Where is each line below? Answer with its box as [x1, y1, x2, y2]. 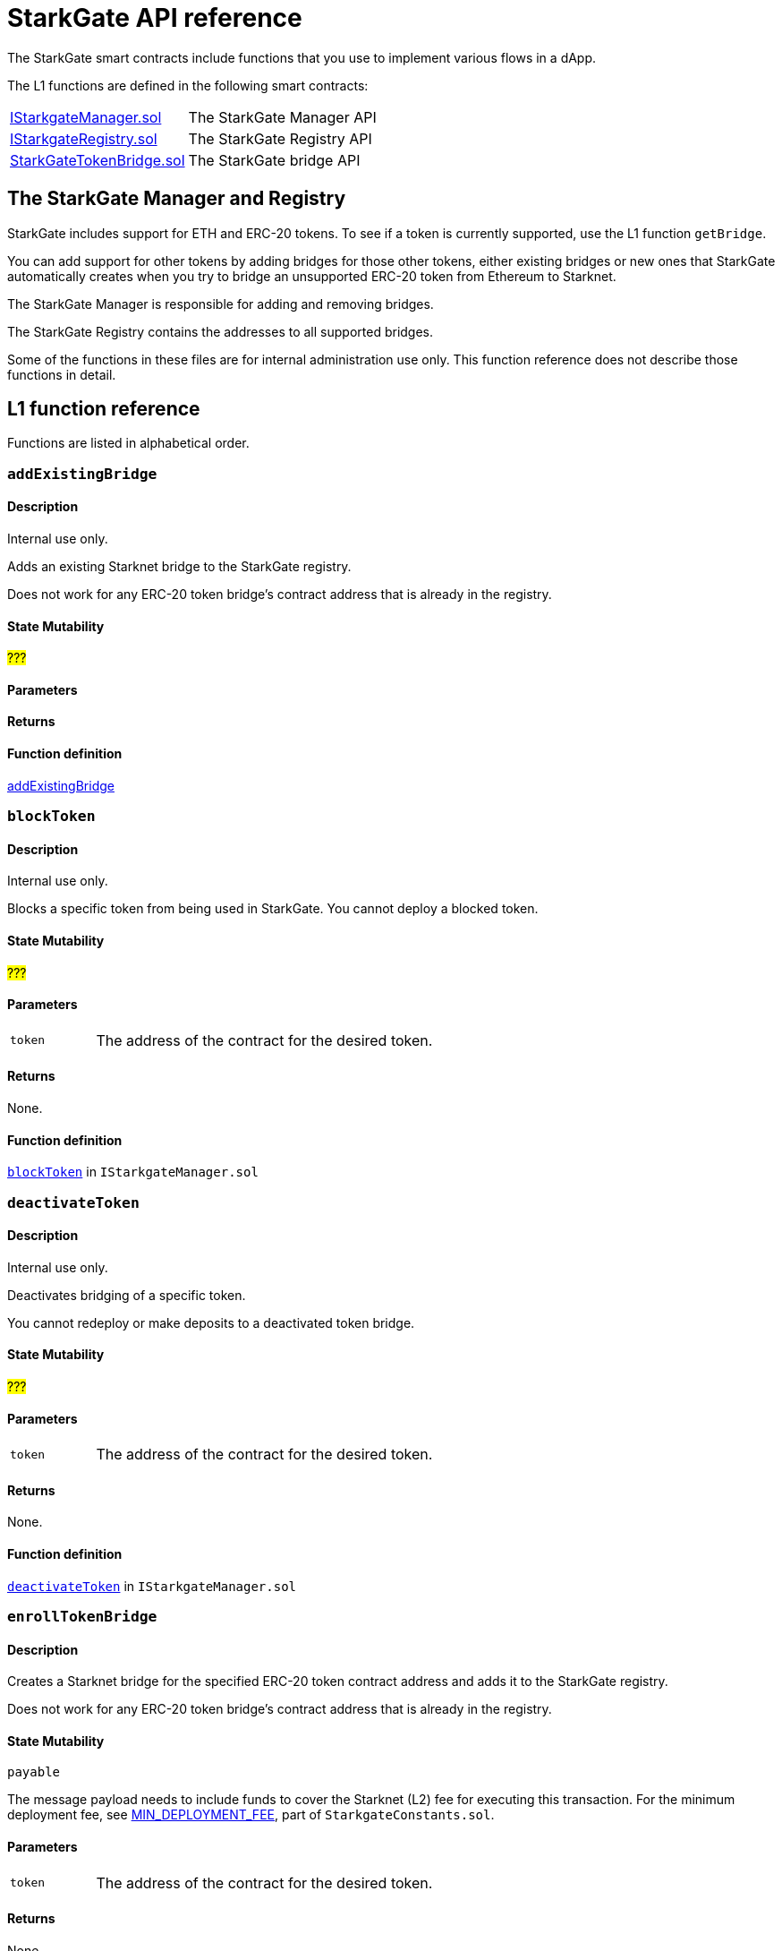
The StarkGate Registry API [188, 129, 372, 148]
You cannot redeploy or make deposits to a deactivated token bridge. [7, 1314, 415, 1331]
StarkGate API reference [7, 3, 302, 33]
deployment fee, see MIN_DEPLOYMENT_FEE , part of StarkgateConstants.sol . [7, 1807, 495, 1823]
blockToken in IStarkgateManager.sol [7, 1164, 259, 1180]
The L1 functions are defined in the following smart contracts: [7, 77, 369, 93]
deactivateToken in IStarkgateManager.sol [7, 1578, 296, 1594]
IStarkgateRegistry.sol [10, 129, 157, 148]
